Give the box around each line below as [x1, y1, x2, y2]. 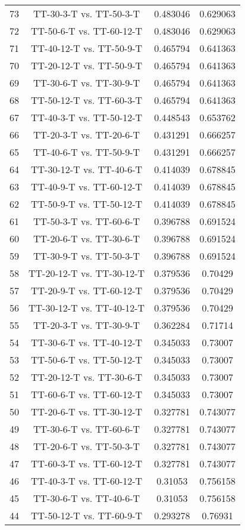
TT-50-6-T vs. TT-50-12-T [31, 353, 143, 366]
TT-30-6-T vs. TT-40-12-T [31, 335, 143, 349]
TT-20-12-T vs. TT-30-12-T [29, 266, 145, 280]
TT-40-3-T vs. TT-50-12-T [31, 110, 143, 124]
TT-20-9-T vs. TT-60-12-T [31, 284, 143, 297]
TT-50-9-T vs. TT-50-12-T [31, 197, 143, 211]
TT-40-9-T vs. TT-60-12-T [31, 180, 143, 193]
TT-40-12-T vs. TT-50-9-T [31, 41, 143, 55]
